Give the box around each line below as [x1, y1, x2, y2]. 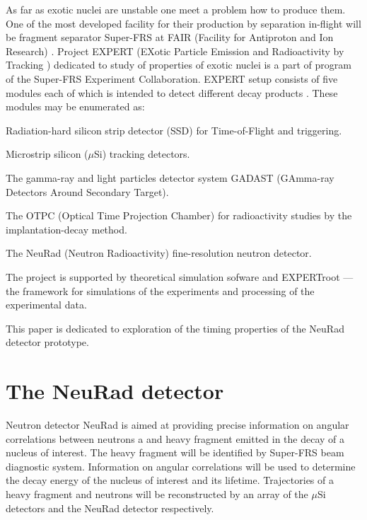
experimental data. [6, 297, 87, 312]
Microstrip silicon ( [6, 146, 88, 161]
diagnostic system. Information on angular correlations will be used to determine [6, 458, 356, 473]
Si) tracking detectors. [93, 146, 190, 161]
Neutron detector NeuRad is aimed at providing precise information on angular [6, 417, 349, 432]
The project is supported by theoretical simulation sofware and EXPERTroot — [6, 269, 354, 284]
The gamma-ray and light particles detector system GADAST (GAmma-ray [6, 170, 334, 185]
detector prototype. [6, 335, 89, 349]
